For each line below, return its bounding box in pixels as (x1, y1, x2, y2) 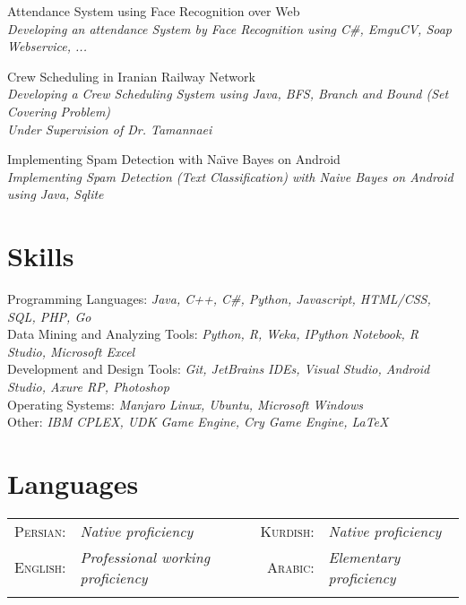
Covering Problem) (7, 101, 111, 120)
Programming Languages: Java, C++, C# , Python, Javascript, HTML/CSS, (7, 290, 431, 308)
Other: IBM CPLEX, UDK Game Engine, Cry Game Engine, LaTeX (7, 412, 389, 431)
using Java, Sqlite (7, 185, 104, 203)
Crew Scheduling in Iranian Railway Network (7, 66, 255, 85)
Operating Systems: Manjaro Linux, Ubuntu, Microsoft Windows (7, 394, 363, 413)
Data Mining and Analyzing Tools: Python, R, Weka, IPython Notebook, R (7, 324, 419, 343)
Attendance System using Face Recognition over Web (7, 2, 300, 20)
